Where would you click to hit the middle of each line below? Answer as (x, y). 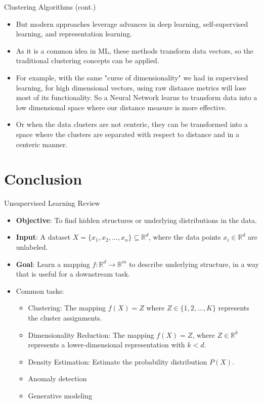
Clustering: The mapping (67, 308)
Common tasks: (40, 290)
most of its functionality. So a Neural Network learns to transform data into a (137, 97)
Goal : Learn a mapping (53, 264)
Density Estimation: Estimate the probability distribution (118, 361)
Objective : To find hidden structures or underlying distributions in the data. (136, 220)
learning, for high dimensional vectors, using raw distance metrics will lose (131, 87)
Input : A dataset (43, 237)
